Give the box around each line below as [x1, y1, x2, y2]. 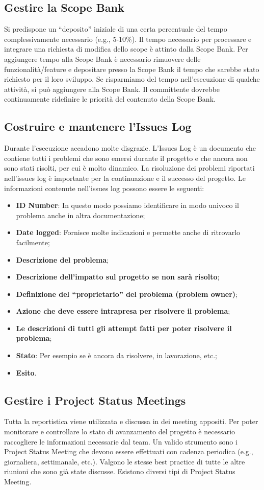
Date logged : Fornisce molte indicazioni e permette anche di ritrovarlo [16, 227, 241, 238]
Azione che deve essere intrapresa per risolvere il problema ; [16, 306, 230, 316]
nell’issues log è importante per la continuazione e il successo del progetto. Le [4, 172, 246, 183]
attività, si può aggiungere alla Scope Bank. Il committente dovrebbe [4, 83, 220, 94]
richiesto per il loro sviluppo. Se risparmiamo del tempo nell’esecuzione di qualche [4, 74, 260, 84]
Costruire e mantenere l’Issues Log [4, 119, 192, 134]
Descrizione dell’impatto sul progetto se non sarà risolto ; [16, 271, 220, 282]
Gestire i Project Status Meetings [4, 392, 186, 408]
